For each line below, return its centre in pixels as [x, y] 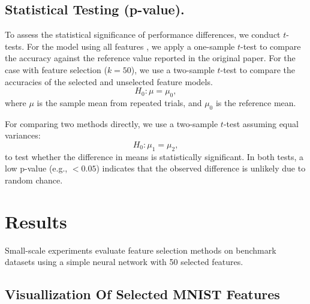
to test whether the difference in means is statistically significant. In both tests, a [154, 156]
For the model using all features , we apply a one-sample [131, 46]
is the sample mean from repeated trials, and [119, 102]
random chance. [34, 180]
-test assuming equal [261, 123]
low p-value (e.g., [36, 168]
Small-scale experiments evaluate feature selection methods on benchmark [141, 250]
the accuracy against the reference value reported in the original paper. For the [150, 58]
